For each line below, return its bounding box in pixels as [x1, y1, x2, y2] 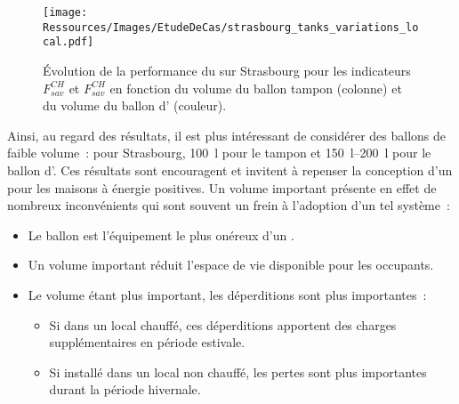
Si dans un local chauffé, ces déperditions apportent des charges [49, 315, 397, 334]
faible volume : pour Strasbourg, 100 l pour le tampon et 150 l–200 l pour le [7, 143, 431, 162]
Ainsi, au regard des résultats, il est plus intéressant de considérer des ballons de [7, 125, 446, 144]
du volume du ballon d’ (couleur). [43, 96, 227, 115]
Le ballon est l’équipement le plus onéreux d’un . [28, 225, 294, 244]
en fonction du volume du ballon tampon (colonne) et [109, 78, 402, 97]
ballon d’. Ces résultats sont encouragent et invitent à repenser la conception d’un [7, 160, 453, 179]
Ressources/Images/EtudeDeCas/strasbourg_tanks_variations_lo [43, 20, 419, 34]
